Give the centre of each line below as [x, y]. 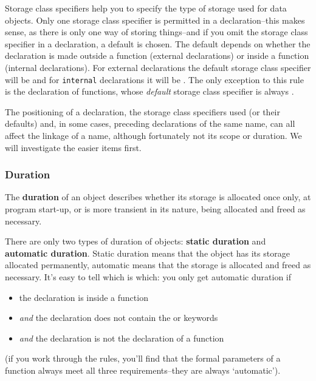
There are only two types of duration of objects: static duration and [136, 241]
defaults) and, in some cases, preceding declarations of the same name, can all [150, 123]
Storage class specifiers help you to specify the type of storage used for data [146, 8]
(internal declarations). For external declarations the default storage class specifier [158, 67]
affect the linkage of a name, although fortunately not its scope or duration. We [153, 135]
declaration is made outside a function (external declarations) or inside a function [157, 56]
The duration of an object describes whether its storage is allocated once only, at [158, 197]
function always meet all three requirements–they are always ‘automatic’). [143, 370]
